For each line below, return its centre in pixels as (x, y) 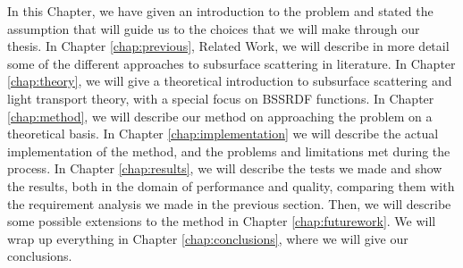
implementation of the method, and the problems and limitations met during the (229, 151)
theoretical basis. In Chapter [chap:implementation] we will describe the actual (223, 134)
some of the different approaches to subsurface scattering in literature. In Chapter (231, 63)
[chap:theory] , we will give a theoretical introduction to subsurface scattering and (230, 81)
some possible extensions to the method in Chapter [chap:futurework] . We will (222, 221)
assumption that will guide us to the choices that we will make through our (214, 28)
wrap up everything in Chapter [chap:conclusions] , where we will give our (208, 238)
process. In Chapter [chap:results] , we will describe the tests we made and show (225, 168)
